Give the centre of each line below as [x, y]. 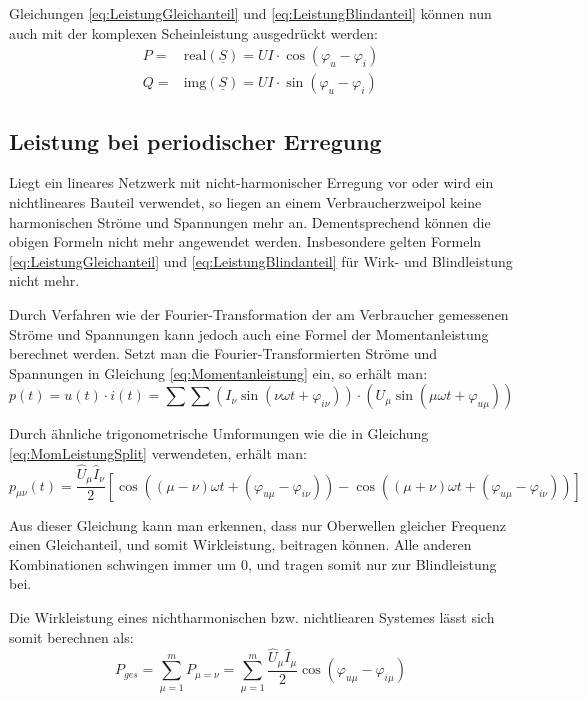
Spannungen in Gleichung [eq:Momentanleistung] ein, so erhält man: [218, 372]
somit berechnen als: [71, 636]
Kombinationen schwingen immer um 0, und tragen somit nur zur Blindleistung [253, 563]
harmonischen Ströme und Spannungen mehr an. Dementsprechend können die [250, 221]
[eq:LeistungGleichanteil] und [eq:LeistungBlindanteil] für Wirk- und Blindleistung [261, 260]
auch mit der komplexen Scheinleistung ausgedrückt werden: [193, 32]
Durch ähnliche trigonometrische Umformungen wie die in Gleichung [219, 433]
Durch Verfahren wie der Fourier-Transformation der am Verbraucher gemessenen [259, 314]
